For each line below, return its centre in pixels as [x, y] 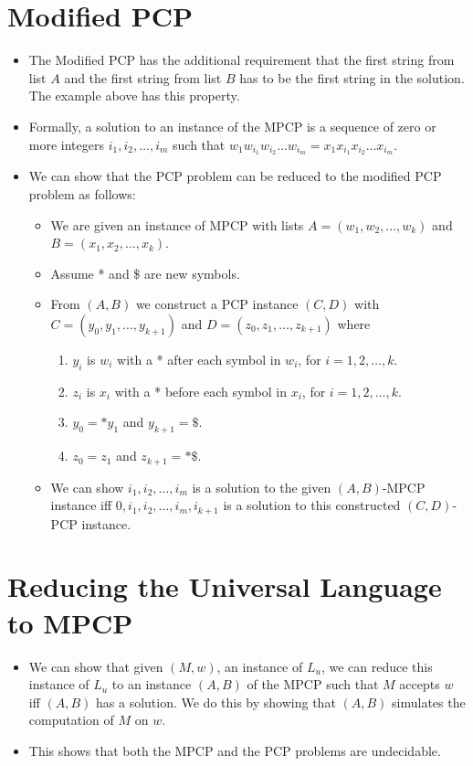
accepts [420, 684]
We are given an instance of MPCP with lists [177, 224]
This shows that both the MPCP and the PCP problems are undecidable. [235, 750]
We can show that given [96, 666]
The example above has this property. [134, 96]
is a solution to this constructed [312, 505]
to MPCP [70, 622]
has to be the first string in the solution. [352, 77]
